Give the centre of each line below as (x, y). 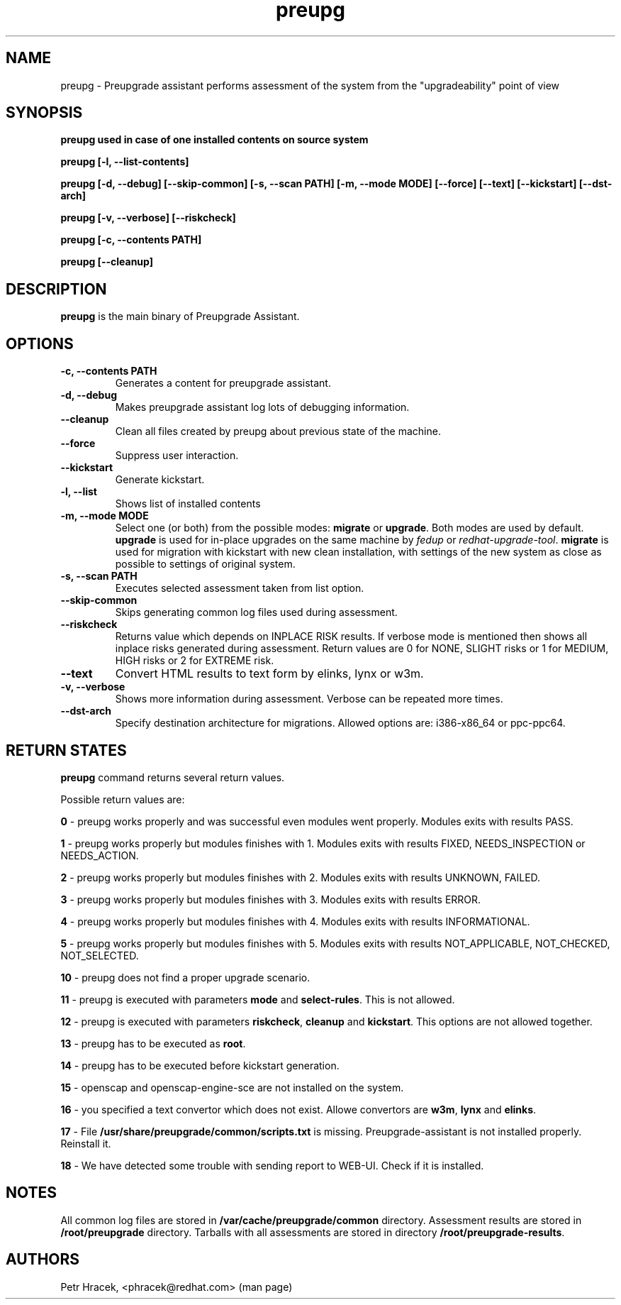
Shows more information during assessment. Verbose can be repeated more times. (309, 699)
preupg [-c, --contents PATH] (131, 240)
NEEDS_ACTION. (100, 855)
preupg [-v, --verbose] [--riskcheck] (148, 218)
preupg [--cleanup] (107, 262)
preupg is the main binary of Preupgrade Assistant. (180, 316)
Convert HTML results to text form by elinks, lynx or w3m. (269, 674)
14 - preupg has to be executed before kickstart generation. (200, 1065)
